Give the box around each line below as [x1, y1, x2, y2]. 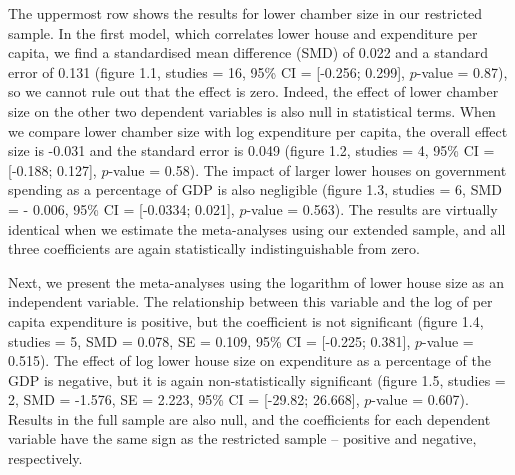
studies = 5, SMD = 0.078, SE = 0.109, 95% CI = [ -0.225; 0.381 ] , [8, 330, 411, 351]
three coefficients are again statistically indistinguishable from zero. [8, 238, 420, 259]
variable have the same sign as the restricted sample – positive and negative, [8, 428, 477, 449]
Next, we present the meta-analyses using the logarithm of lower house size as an [8, 271, 505, 292]
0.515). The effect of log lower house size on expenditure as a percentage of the [8, 350, 491, 371]
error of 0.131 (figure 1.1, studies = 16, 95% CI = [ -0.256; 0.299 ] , [8, 61, 406, 82]
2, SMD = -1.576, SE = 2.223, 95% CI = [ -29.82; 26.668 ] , [8, 389, 360, 410]
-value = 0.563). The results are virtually [246, 198, 498, 219]
